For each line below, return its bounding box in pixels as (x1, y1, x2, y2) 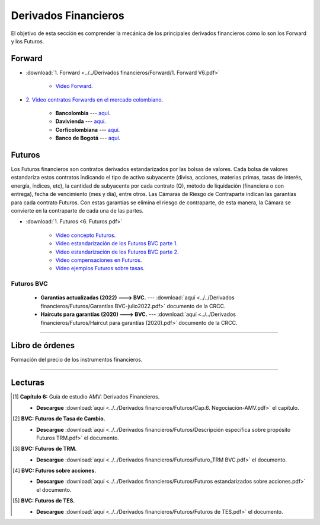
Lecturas (11, 378, 44, 388)
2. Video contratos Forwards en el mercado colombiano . (25, 96, 164, 103)
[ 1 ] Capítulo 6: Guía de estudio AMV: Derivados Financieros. (12, 393, 160, 400)
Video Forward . (55, 83, 93, 90)
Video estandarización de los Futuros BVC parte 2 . (55, 248, 179, 255)
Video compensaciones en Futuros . (55, 257, 142, 264)
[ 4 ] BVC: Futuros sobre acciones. (12, 467, 97, 475)
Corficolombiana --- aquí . (55, 126, 120, 133)
